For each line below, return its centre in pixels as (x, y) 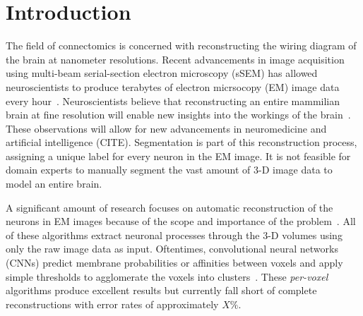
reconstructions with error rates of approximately (112, 304)
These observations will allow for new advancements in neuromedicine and (166, 128)
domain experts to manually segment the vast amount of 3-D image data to (169, 170)
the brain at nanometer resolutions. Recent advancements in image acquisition (175, 59)
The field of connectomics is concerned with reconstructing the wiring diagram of (181, 45)
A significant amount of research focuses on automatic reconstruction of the (169, 207)
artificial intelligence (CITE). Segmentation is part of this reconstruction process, (181, 142)
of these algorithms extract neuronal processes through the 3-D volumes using (174, 235)
